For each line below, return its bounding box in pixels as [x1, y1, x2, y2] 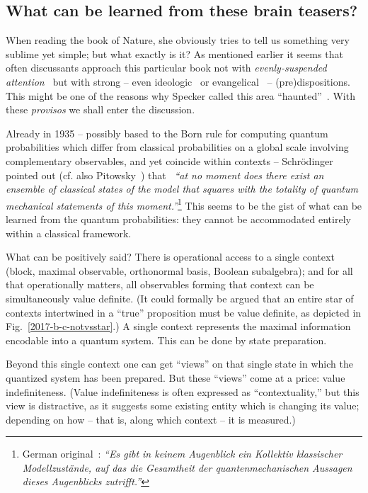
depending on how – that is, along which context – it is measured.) [6, 412, 296, 426]
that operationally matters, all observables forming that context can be [6, 277, 314, 292]
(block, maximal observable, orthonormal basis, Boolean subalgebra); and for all [6, 263, 353, 278]
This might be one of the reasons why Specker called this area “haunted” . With [6, 88, 355, 103]
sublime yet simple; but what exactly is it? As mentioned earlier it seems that [6, 46, 343, 61]
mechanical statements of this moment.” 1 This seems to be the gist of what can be [6, 195, 362, 212]
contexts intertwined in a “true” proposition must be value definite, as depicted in [6, 305, 362, 319]
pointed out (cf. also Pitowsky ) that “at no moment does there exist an [6, 167, 324, 182]
